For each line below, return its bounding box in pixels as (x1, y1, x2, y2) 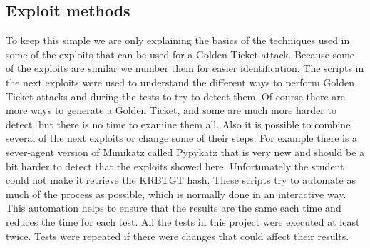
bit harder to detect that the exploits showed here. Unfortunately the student (6, 158, 344, 173)
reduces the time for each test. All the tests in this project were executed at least (6, 214, 360, 229)
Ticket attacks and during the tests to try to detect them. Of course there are (6, 88, 346, 103)
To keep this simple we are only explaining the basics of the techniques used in (6, 33, 350, 48)
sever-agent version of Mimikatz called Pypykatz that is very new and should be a (6, 144, 365, 159)
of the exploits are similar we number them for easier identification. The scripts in (6, 61, 364, 76)
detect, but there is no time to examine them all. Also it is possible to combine (6, 116, 351, 131)
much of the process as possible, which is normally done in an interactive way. (6, 186, 346, 201)
